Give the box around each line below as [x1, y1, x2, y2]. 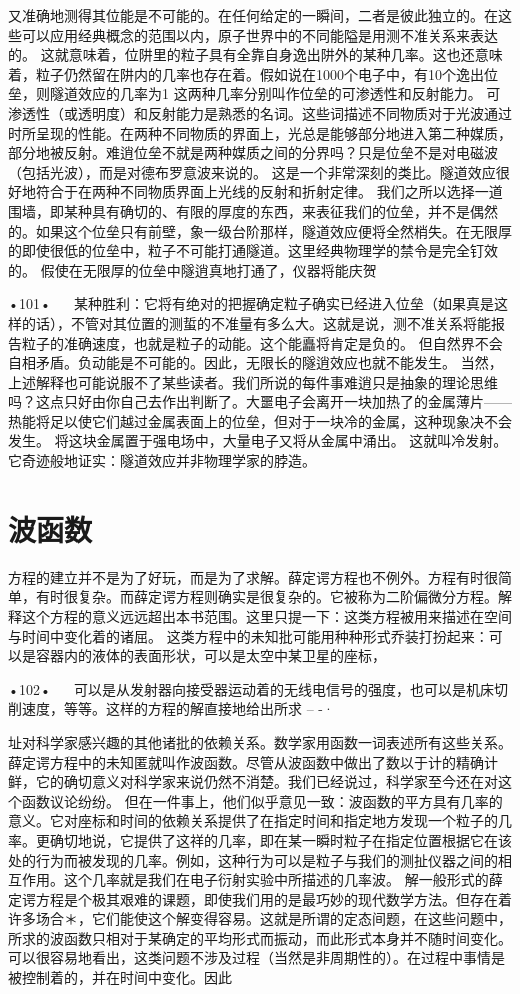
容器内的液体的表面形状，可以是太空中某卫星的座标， [35, 645, 386, 666]
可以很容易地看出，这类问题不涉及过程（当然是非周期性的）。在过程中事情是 [8, 947, 505, 968]
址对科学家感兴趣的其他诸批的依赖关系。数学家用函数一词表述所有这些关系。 [8, 731, 512, 752]
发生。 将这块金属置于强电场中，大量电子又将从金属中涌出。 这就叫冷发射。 [8, 430, 508, 451]
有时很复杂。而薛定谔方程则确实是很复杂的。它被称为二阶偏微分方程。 [35, 586, 498, 607]
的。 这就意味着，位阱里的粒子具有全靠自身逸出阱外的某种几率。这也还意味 [8, 44, 503, 65]
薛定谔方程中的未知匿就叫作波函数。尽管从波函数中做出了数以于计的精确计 [8, 751, 498, 772]
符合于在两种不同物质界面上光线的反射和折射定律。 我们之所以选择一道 [35, 181, 503, 202]
